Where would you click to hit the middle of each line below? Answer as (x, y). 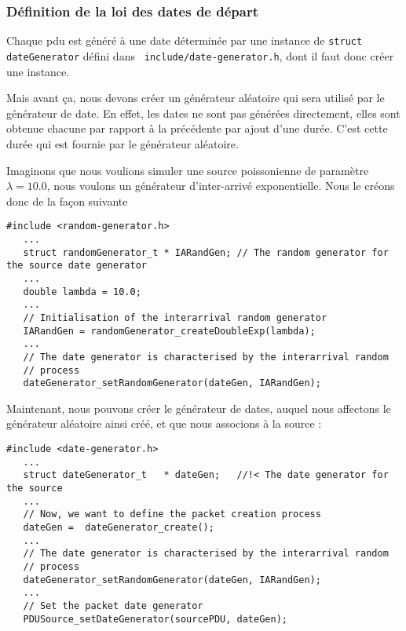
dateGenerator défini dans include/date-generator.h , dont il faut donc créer (200, 55)
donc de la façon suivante (67, 201)
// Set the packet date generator (113, 605)
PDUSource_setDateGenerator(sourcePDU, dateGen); (155, 619)
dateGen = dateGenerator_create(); (119, 527)
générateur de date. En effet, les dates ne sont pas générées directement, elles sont (203, 113)
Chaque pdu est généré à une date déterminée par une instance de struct (185, 40)
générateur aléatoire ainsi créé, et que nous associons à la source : (164, 423)
